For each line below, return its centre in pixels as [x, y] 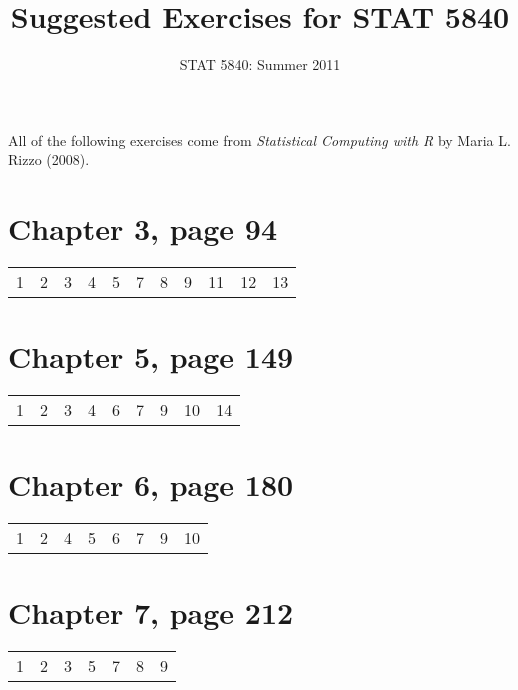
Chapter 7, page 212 [151, 612]
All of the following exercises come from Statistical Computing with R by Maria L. [259, 139]
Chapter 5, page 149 [151, 356]
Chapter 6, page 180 [151, 484]
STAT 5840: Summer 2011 [260, 64]
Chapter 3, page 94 [143, 228]
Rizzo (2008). [49, 159]
